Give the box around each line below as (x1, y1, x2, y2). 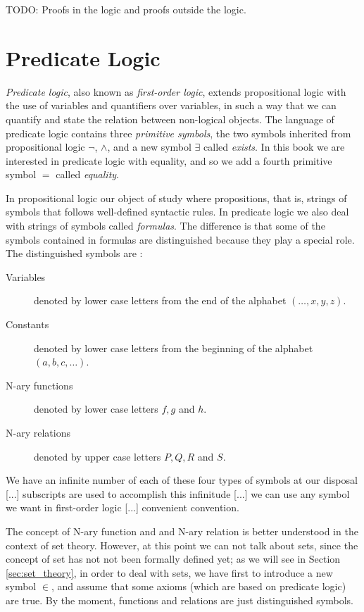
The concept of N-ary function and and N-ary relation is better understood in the (6, 523, 358, 538)
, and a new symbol (107, 139, 192, 154)
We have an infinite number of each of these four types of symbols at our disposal (6, 473, 358, 487)
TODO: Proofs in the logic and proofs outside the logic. (6, 2, 246, 16)
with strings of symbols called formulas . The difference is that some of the (6, 218, 325, 233)
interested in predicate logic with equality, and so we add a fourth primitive (6, 153, 332, 168)
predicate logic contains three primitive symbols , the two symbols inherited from (6, 125, 351, 140)
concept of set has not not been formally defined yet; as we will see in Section (6, 551, 341, 566)
